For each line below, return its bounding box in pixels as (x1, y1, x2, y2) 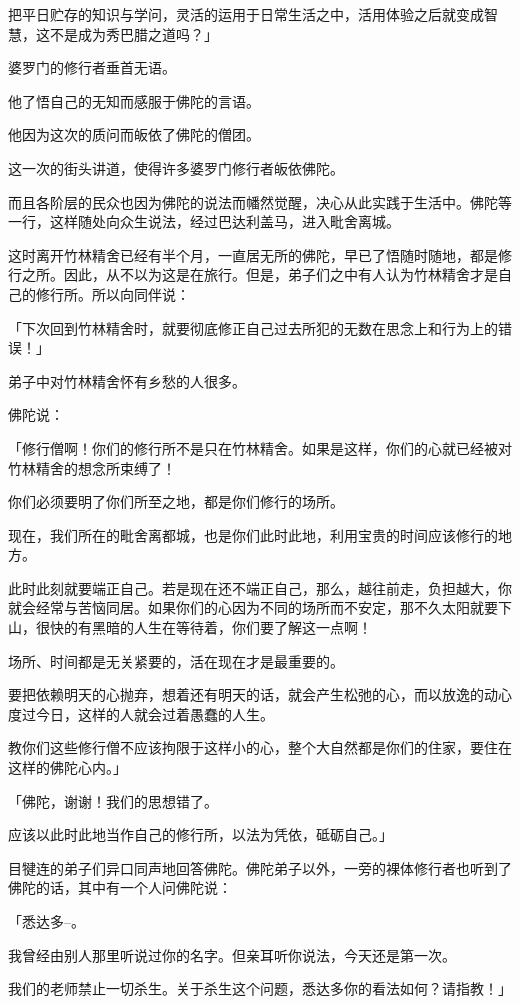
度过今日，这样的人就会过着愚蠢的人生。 (8, 703, 274, 724)
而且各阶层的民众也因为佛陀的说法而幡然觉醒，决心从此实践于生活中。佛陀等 (8, 191, 512, 212)
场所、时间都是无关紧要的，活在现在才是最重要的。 (8, 650, 344, 671)
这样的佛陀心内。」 (8, 757, 127, 778)
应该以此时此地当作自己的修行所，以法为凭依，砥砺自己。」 (8, 824, 393, 845)
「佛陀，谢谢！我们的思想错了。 (8, 790, 218, 811)
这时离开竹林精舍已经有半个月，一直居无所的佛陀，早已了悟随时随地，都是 (8, 244, 498, 265)
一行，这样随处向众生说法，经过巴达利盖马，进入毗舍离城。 (8, 211, 400, 232)
